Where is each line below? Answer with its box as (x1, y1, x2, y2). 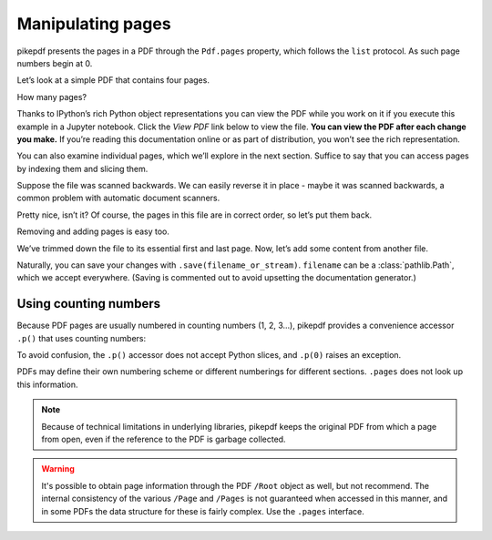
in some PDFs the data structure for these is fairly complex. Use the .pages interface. (41, 505, 364, 516)
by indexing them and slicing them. (16, 163, 149, 174)
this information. (16, 379, 78, 390)
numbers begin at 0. (16, 57, 93, 68)
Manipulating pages (16, 14, 172, 34)
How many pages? (16, 91, 87, 102)
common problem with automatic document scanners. (16, 192, 220, 204)
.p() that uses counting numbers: (16, 332, 146, 343)
